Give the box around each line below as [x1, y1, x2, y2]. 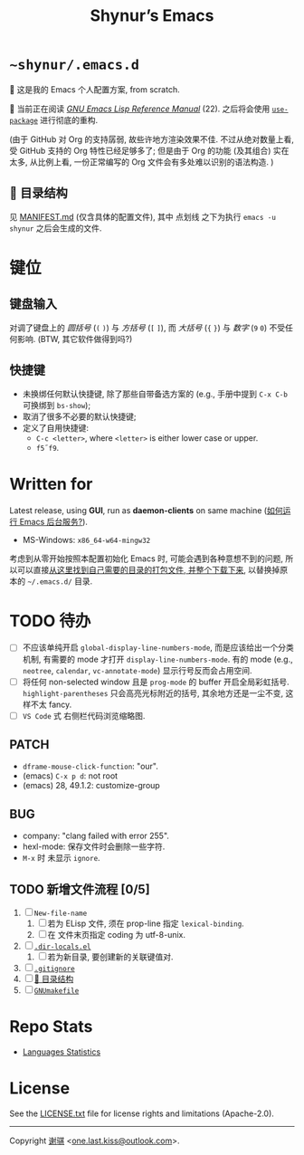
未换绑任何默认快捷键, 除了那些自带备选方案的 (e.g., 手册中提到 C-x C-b [22, 388, 288, 399]
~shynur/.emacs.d [9, 56, 140, 73]
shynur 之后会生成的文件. [9, 223, 102, 234]
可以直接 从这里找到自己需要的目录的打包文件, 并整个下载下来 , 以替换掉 [16, 564, 280, 575]
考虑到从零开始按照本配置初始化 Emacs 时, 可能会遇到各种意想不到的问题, [9, 553, 283, 564]
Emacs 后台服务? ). [19, 516, 89, 527]
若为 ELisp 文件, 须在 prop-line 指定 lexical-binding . [47, 918, 244, 929]
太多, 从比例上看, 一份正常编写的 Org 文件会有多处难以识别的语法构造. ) [9, 156, 274, 167]
